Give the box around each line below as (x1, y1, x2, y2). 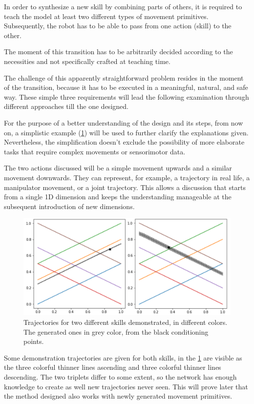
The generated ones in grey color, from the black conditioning (23, 326, 209, 337)
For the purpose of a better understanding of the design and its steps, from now (4, 117, 243, 128)
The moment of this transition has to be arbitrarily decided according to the (4, 46, 233, 57)
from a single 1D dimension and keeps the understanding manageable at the (4, 191, 232, 202)
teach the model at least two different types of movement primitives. (4, 11, 209, 21)
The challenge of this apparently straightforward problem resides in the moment (4, 72, 244, 83)
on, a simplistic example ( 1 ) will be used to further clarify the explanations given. (4, 127, 249, 137)
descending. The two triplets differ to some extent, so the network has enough (4, 372, 237, 382)
